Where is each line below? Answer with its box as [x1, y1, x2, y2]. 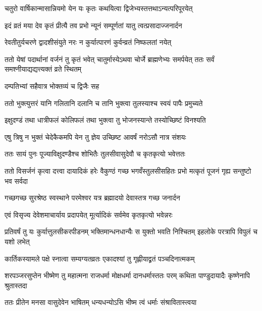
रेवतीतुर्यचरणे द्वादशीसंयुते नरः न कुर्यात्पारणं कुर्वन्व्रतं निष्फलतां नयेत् [5, 37, 172, 47]
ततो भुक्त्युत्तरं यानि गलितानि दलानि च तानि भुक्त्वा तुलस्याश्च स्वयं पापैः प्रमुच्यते [5, 97, 203, 108]
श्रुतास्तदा [5, 280, 27, 290]
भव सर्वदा [5, 175, 28, 186]
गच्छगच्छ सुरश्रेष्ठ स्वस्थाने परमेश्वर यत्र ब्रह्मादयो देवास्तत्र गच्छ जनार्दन [5, 192, 180, 203]
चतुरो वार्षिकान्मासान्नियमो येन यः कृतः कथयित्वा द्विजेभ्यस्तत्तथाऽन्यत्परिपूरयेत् [5, 3, 193, 13]
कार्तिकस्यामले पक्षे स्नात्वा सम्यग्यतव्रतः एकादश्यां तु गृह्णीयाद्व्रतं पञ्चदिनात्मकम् [5, 253, 195, 264]
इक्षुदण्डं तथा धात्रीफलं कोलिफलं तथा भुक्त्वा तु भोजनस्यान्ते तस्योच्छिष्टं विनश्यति [5, 115, 206, 125]
